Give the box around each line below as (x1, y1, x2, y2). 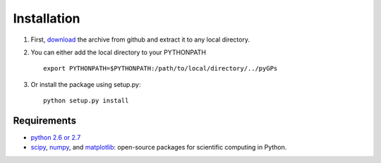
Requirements (13, 114, 77, 126)
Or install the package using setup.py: (30, 80, 141, 88)
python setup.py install (43, 97, 129, 105)
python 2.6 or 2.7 (30, 133, 81, 142)
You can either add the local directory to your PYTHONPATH (30, 48, 206, 56)
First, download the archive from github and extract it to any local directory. (30, 35, 250, 44)
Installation (13, 11, 80, 26)
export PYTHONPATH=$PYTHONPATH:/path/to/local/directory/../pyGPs (43, 64, 278, 73)
